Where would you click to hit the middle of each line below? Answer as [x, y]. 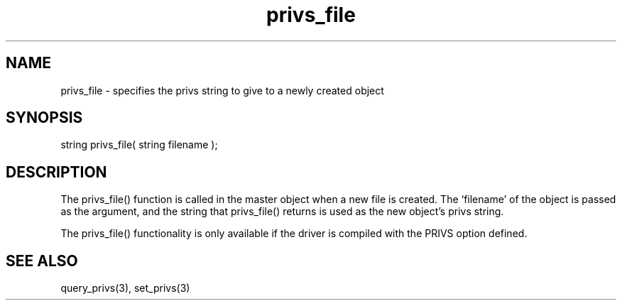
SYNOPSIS [44, 118]
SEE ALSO [42, 261]
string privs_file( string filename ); [139, 145]
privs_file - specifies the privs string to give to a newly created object [222, 90]
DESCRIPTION [56, 172]
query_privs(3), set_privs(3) [125, 288]
